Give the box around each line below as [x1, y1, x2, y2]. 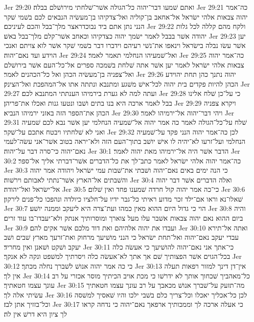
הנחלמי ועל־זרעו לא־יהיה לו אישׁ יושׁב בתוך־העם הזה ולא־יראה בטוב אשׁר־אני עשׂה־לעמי [4, 136, 246, 146]
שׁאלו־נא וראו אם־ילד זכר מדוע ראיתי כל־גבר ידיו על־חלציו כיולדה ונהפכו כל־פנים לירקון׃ [4, 193, 243, 204]
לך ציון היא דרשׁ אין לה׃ [4, 309, 67, 319]
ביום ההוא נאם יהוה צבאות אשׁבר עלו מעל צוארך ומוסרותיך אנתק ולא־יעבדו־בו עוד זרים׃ [4, 213, 243, 223]
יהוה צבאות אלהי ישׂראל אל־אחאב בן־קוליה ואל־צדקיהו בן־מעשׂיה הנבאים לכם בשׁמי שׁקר [4, 11, 248, 22]
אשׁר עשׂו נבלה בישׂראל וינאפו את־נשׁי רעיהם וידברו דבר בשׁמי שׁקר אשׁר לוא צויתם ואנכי [4, 40, 246, 50]
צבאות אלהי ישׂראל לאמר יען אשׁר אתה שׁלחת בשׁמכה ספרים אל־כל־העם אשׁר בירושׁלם [4, 59, 244, 69]
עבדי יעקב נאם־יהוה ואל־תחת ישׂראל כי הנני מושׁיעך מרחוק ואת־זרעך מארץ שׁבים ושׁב [4, 232, 239, 242]
